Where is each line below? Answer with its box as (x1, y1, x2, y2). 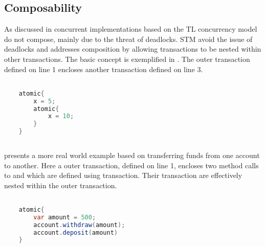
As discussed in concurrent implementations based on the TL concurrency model (4, 24, 257, 34)
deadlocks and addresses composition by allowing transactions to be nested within (4, 43, 261, 54)
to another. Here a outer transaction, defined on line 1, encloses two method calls (4, 160, 259, 170)
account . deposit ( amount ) (33, 229, 118, 236)
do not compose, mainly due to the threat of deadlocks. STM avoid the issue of (4, 33, 253, 44)
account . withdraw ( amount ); (33, 221, 125, 229)
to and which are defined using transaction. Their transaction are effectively (4, 170, 242, 181)
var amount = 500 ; (33, 213, 96, 221)
